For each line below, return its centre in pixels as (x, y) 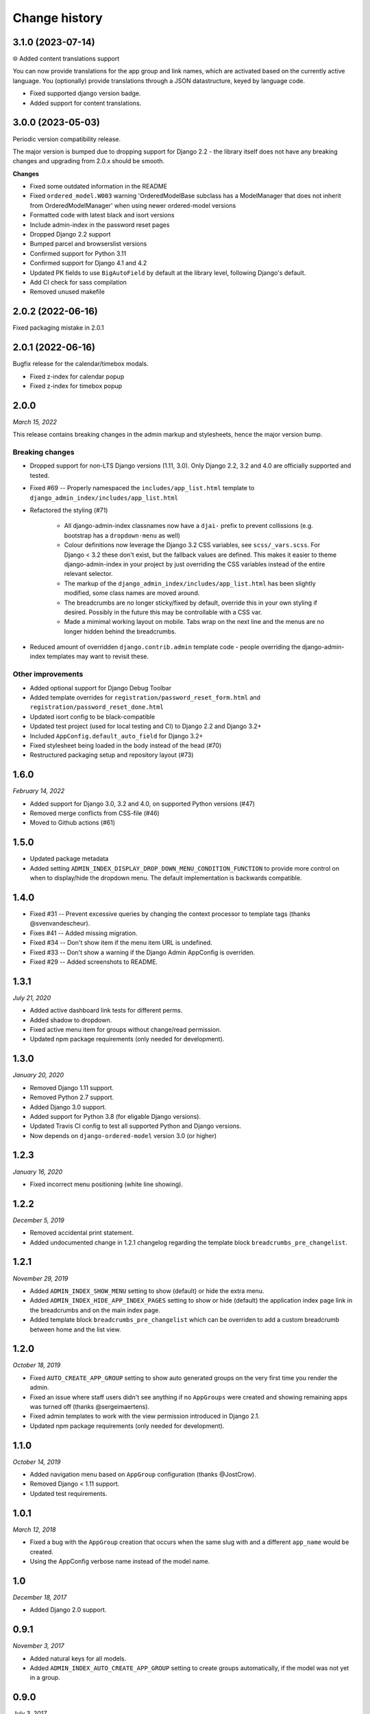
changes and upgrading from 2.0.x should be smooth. (88, 161)
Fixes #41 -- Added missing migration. (84, 933)
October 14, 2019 (37, 1462)
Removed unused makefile (67, 292)
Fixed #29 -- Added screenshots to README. (94, 962)
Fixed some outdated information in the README (99, 186)
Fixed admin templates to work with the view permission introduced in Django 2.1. (145, 1416)
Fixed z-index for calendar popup (77, 376)
